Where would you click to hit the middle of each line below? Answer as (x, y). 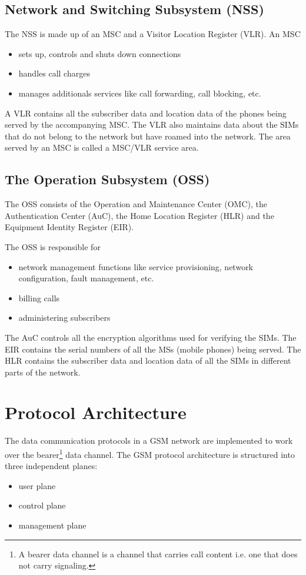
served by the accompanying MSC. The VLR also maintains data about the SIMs (152, 124)
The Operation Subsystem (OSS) (107, 179)
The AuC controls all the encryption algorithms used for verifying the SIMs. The (151, 337)
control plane (42, 505)
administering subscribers (64, 318)
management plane (52, 525)
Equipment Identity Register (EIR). (69, 227)
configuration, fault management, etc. (86, 278)
